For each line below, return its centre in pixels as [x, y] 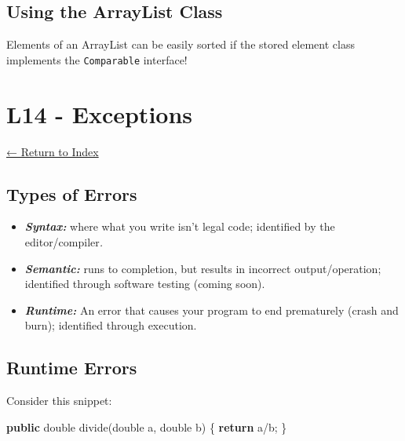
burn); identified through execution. [111, 325]
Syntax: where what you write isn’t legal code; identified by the [180, 226]
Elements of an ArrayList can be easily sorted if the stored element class [181, 44]
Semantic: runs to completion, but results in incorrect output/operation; [203, 268]
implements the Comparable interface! [97, 59]
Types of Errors [72, 193]
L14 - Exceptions [100, 113]
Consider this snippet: [59, 401]
